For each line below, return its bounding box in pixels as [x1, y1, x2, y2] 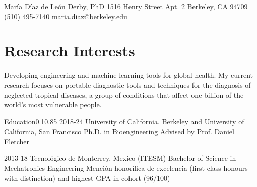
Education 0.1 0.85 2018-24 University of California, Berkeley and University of [4, 116, 244, 127]
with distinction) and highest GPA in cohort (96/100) [4, 172, 170, 183]
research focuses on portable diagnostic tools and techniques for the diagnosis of [4, 79, 251, 90]
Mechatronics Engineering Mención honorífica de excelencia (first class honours [4, 163, 248, 173]
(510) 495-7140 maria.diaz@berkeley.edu [4, 11, 127, 21]
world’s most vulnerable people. [4, 99, 102, 110]
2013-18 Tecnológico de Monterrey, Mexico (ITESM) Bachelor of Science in [4, 153, 236, 163]
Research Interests [4, 40, 135, 61]
